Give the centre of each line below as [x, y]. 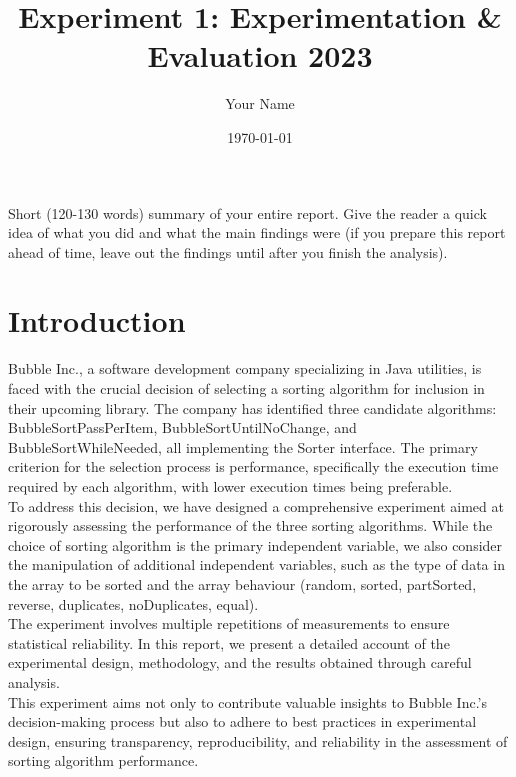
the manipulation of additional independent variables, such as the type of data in [256, 564]
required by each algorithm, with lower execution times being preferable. [230, 485]
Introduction [97, 320]
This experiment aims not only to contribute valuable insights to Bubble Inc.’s [247, 701]
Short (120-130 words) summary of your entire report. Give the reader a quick [247, 212]
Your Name [260, 103]
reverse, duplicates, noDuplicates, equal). [133, 603]
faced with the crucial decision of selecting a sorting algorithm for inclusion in [246, 388]
